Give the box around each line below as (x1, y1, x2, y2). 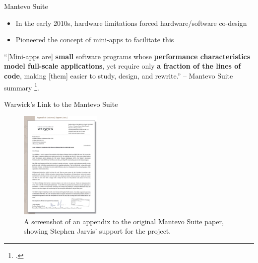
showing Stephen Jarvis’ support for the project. (24, 226, 171, 236)
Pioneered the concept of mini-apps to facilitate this (15, 34, 174, 45)
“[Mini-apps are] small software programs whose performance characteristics (4, 51, 251, 61)
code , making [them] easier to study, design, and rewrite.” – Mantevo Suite (4, 70, 233, 81)
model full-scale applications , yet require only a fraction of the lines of (4, 61, 241, 71)
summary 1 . (4, 81, 39, 92)
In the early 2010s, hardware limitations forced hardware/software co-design (15, 17, 247, 28)
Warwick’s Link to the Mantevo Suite (4, 98, 118, 109)
